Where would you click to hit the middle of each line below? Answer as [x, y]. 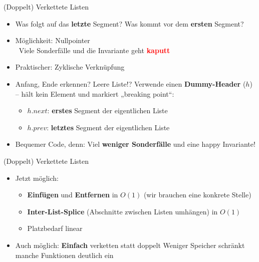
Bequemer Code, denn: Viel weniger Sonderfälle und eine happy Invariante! [135, 144]
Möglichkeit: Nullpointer [53, 40]
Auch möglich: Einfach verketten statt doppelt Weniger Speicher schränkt [130, 245]
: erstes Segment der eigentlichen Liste [107, 110]
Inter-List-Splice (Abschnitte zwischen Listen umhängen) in [122, 211]
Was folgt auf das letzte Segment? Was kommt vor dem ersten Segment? [129, 23]
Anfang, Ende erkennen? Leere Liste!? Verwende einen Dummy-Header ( [131, 83]
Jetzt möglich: [37, 178]
